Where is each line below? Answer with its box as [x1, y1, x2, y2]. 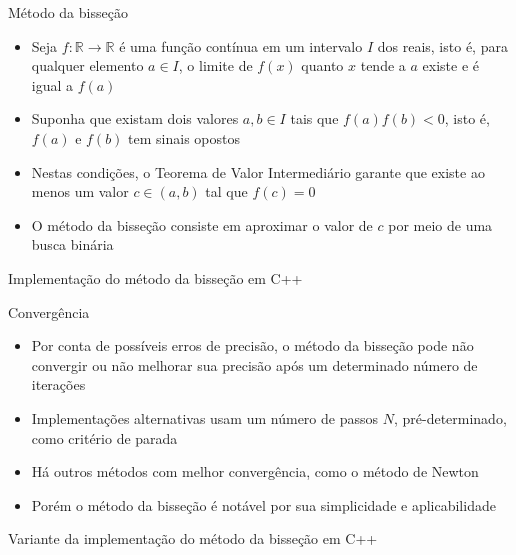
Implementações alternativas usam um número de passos [31, 407, 379, 428]
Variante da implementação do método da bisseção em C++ [8, 528, 378, 549]
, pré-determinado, [393, 407, 507, 428]
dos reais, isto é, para [377, 35, 508, 56]
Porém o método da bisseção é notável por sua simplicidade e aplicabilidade [31, 494, 496, 515]
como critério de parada [31, 427, 178, 448]
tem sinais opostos [128, 127, 241, 148]
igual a [31, 74, 74, 95]
